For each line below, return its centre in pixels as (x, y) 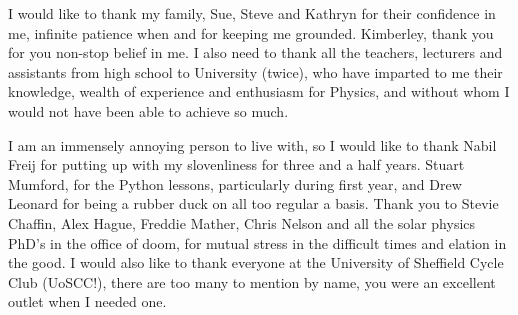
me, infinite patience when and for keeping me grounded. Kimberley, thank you (251, 32)
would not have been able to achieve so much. (148, 110)
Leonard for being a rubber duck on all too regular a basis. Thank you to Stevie (253, 203)
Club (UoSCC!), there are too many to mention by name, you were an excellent (252, 281)
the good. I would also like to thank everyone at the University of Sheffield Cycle (256, 262)
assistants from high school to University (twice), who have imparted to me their (255, 71)
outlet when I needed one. (87, 301)
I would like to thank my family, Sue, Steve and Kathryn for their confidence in (252, 13)
